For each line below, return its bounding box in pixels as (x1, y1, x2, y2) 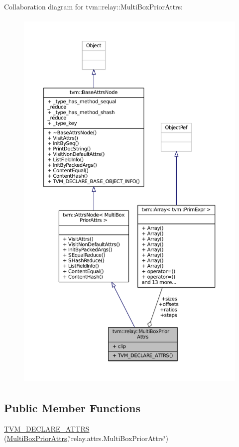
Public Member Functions (4, 400, 140, 415)
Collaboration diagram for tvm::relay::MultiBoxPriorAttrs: (4, 1, 183, 11)
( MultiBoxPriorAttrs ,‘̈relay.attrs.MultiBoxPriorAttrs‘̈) (4, 433, 169, 444)
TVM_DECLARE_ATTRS (4, 423, 90, 434)
